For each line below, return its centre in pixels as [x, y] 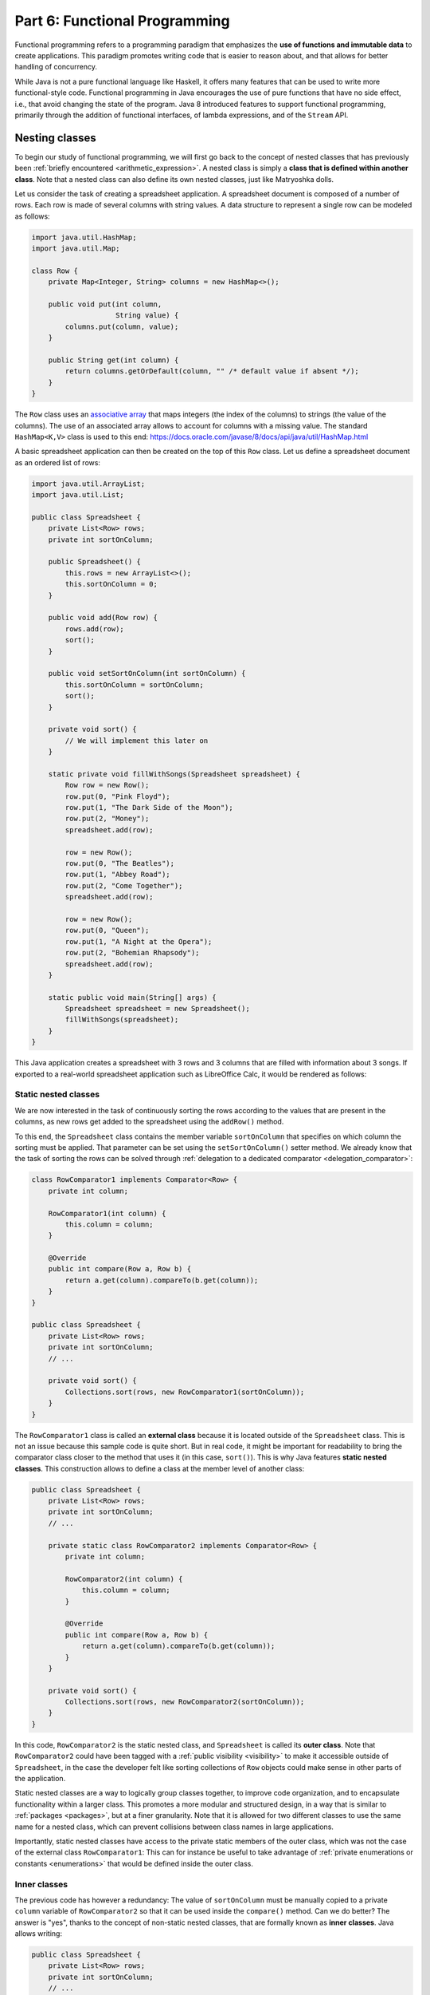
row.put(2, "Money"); [107, 819]
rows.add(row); [95, 629]
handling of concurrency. [56, 67]
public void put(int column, [105, 304]
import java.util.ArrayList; [88, 484]
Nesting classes [56, 138]
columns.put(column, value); [122, 326]
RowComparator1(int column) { [107, 1213]
